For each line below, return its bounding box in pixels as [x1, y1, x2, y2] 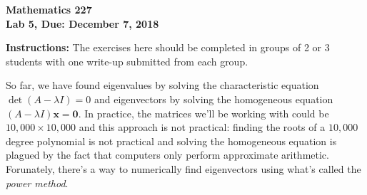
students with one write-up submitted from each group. [6, 53, 248, 68]
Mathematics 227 [6, 2, 92, 16]
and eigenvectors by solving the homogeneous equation [94, 91, 333, 106]
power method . [6, 175, 69, 190]
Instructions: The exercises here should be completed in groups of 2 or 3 [6, 40, 330, 55]
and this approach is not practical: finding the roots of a [79, 120, 326, 135]
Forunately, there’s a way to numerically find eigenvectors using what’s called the [6, 161, 361, 176]
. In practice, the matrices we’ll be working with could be [78, 105, 329, 120]
